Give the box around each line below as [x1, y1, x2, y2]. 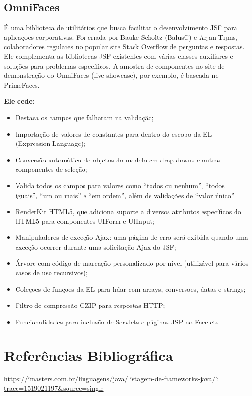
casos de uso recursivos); [15, 268, 88, 278]
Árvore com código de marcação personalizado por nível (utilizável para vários [15, 258, 249, 268]
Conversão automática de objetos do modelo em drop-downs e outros [15, 154, 221, 164]
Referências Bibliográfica [4, 345, 173, 365]
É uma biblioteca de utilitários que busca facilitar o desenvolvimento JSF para [4, 22, 237, 33]
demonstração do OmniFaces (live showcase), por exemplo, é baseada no [4, 70, 219, 80]
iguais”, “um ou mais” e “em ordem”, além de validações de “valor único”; [15, 190, 236, 200]
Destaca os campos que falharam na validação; [15, 112, 154, 122]
